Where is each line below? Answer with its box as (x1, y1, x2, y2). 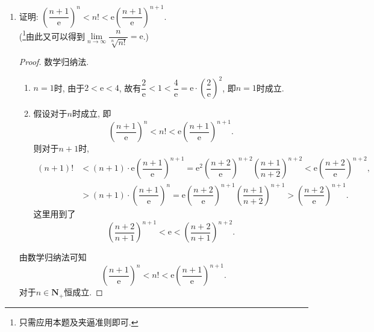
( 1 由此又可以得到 (19, 28, 86, 42)
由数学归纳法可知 (19, 251, 87, 263)
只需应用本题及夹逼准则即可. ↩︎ (19, 315, 139, 328)
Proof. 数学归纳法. (19, 55, 89, 68)
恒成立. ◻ (64, 286, 103, 298)
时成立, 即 (72, 107, 111, 120)
